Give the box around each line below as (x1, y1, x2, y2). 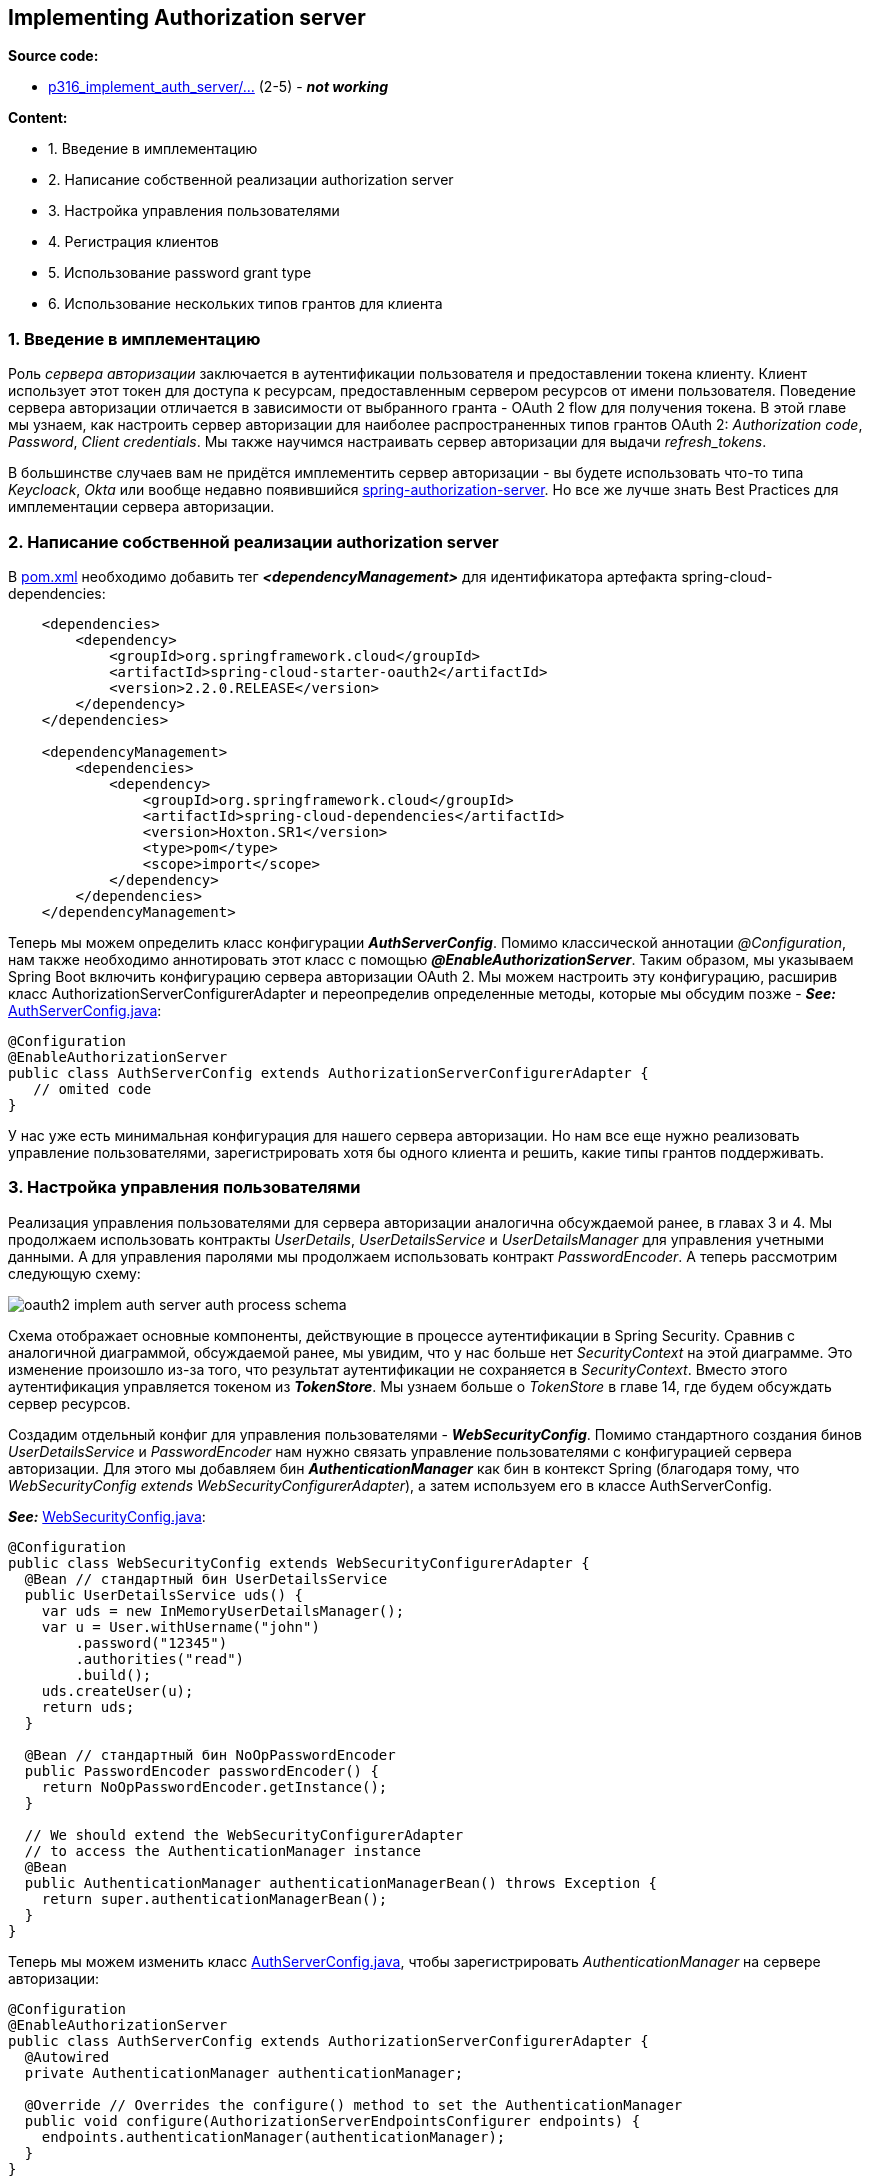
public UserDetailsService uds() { (24, 1586, 304, 1603)
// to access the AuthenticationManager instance (24, 1842, 422, 1859)
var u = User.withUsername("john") (41, 1618, 320, 1635)
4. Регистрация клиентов (48, 233, 219, 251)
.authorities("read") (75, 1650, 245, 1667)
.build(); (75, 1666, 152, 1683)
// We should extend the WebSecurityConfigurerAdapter (24, 1826, 464, 1843)
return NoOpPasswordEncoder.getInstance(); (41, 1778, 388, 1795)
